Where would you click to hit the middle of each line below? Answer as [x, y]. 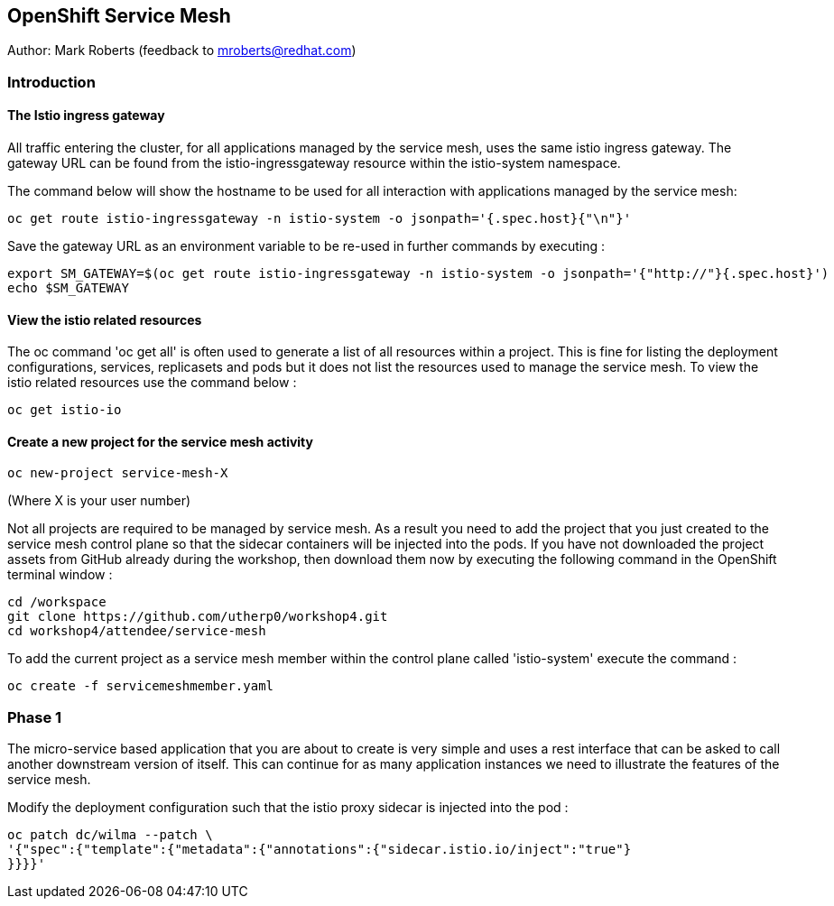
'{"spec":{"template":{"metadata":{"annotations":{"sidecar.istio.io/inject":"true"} [320, 850]
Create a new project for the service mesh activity [160, 441]
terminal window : [60, 575]
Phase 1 [35, 717]
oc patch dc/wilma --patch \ [110, 835]
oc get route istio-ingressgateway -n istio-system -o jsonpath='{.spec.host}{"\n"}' [320, 219]
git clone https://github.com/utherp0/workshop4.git [198, 617]
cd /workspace [57, 602]
